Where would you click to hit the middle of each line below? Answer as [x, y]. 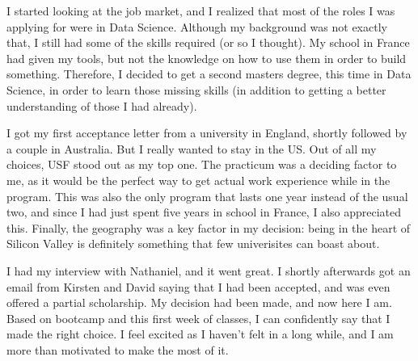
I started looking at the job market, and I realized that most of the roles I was [201, 10]
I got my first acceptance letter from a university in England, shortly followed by [207, 133]
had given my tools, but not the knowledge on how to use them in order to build [207, 58]
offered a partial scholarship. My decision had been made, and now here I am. [199, 302]
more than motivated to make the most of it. [118, 349]
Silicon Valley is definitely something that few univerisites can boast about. [193, 243]
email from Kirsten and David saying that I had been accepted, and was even [198, 286]
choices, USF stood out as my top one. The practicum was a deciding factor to [202, 164]
